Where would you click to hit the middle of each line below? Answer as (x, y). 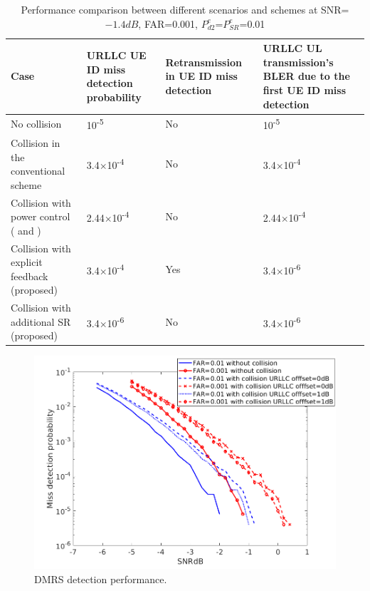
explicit (27, 262)
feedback (30, 276)
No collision (36, 124)
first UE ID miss (305, 89)
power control (41, 216)
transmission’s (298, 62)
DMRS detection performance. (101, 579)
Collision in (36, 142)
